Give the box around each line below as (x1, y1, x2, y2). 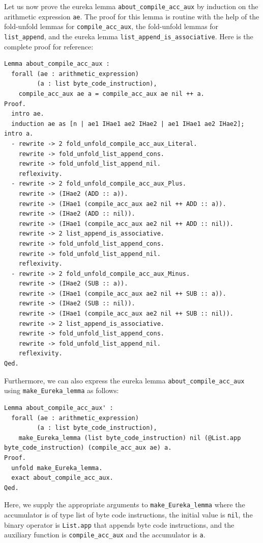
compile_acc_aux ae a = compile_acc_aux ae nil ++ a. (18, 90, 204, 97)
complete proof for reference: (4, 41, 94, 51)
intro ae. (11, 110, 44, 118)
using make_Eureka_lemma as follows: (4, 385, 119, 396)
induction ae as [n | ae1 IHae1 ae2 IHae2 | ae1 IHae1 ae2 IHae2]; (11, 120, 245, 127)
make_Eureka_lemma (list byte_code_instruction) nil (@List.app (18, 434, 241, 442)
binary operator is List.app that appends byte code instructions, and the (4, 519, 235, 530)
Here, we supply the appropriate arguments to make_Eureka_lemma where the (4, 499, 245, 510)
